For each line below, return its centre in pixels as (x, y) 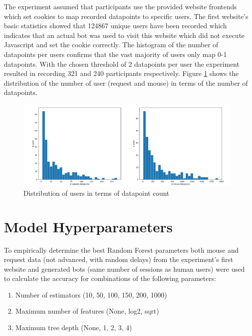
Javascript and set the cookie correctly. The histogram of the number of (111, 45)
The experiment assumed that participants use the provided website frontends (120, 6)
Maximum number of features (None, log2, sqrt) (87, 311)
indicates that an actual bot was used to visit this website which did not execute (124, 35)
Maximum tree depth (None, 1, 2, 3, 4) (74, 327)
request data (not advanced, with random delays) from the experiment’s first (119, 259)
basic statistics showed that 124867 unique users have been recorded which (116, 26)
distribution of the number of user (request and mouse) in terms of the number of (126, 83)
